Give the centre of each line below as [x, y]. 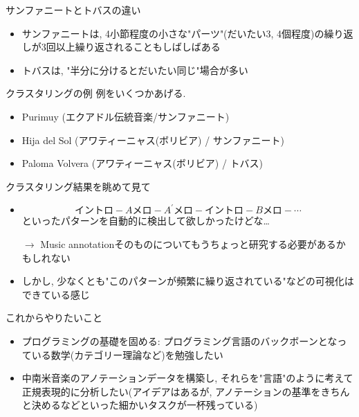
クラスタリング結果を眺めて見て [78, 186]
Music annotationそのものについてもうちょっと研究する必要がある [188, 243]
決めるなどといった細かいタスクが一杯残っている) [145, 405]
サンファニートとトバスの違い [73, 10]
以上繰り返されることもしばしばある [138, 47]
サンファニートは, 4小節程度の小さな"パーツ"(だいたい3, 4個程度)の [173, 33]
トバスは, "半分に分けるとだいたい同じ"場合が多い [135, 70]
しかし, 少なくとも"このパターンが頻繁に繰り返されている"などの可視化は [188, 281]
